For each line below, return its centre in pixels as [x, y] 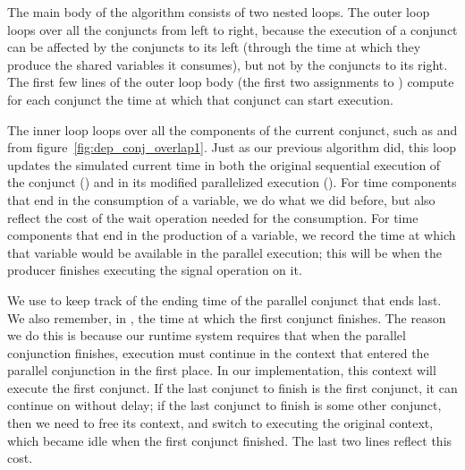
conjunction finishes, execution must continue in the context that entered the [218, 352]
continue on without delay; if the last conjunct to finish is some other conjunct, [224, 405]
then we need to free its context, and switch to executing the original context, [220, 423]
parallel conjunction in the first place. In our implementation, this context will [222, 370]
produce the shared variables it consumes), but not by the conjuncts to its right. [228, 64]
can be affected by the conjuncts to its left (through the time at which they [214, 47]
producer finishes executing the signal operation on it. [155, 270]
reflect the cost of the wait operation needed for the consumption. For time [213, 217]
